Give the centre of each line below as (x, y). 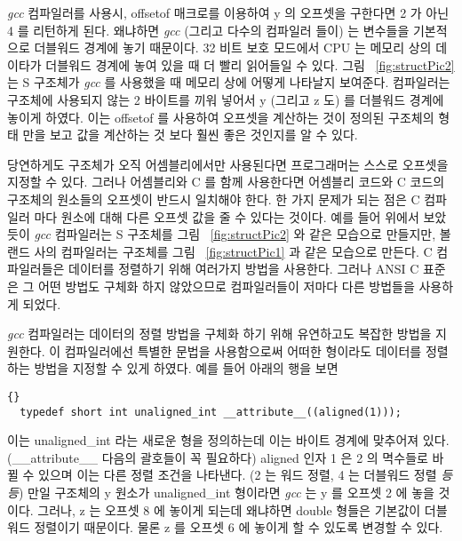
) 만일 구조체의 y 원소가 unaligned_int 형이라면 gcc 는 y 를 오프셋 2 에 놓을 (226, 492)
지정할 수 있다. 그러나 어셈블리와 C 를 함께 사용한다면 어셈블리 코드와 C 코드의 (226, 182)
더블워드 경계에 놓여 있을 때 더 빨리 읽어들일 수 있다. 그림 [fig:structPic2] (250, 64)
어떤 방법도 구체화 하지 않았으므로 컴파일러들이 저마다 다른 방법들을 (227, 286)
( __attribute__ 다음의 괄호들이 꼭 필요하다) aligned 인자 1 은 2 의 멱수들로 (218, 457)
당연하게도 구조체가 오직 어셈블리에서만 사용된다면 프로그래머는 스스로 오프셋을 (228, 164)
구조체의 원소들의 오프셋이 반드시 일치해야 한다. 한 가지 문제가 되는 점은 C (214, 199)
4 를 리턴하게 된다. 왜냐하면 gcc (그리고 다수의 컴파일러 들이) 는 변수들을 (208, 30)
